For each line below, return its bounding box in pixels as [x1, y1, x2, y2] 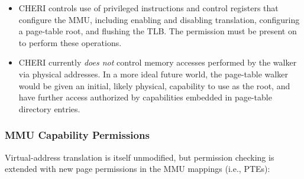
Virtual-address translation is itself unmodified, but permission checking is [5, 151, 274, 163]
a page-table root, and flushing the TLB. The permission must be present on [18, 25, 297, 37]
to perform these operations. [18, 36, 122, 48]
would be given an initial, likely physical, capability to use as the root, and [18, 79, 290, 92]
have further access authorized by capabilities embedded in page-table [18, 91, 272, 103]
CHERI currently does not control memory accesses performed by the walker [18, 56, 297, 69]
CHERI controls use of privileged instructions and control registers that [18, 2, 279, 14]
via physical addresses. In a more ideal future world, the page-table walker [18, 67, 288, 80]
